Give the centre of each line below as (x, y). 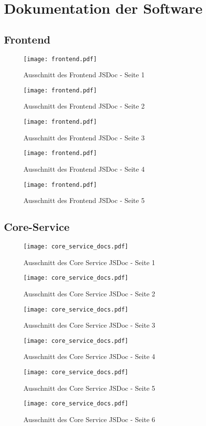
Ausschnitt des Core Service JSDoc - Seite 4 (89, 356)
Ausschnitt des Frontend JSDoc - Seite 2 (84, 106)
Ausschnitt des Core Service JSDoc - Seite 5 (89, 388)
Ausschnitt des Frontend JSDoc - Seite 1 (84, 75)
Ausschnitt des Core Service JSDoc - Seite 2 (89, 293)
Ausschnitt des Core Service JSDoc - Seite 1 (89, 262)
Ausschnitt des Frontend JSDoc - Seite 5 (84, 200)
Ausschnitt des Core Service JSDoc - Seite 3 (89, 325)
